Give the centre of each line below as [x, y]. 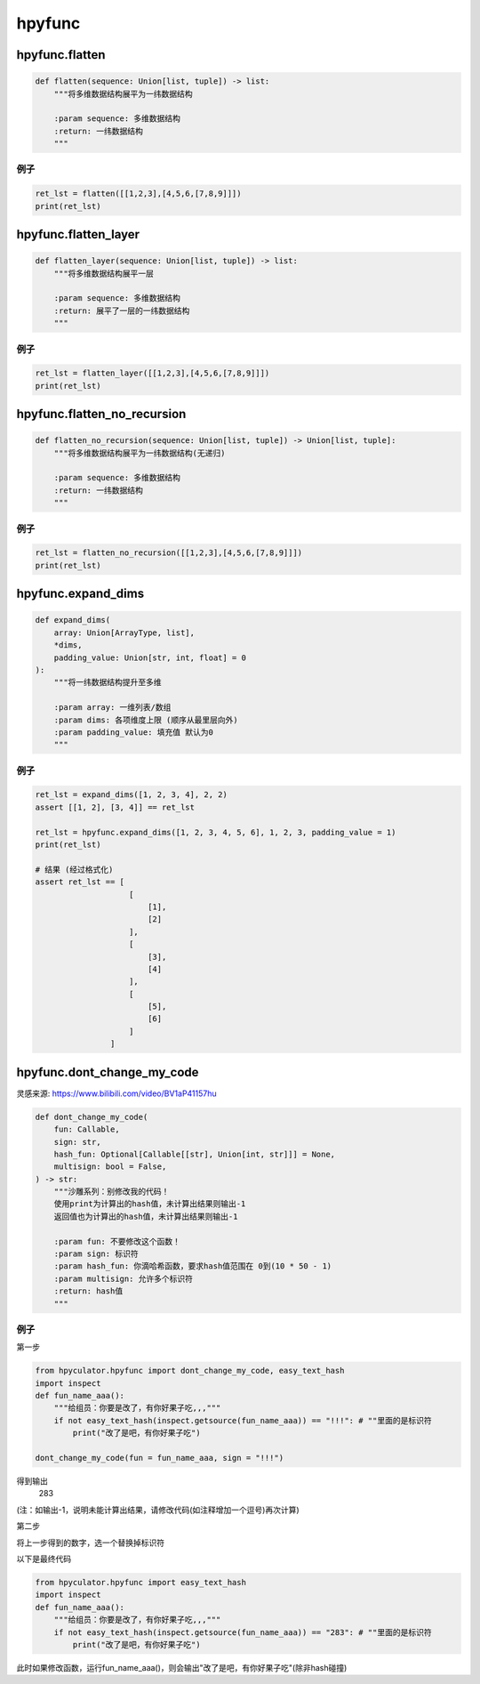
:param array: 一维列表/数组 [112, 708]
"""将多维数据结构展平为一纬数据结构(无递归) [140, 453]
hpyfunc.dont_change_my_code [108, 1072]
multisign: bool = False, [110, 1167]
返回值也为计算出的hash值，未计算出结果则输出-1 [146, 1216]
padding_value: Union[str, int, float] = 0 [150, 657]
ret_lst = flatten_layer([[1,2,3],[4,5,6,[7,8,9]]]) [152, 373]
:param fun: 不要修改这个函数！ [117, 1241]
